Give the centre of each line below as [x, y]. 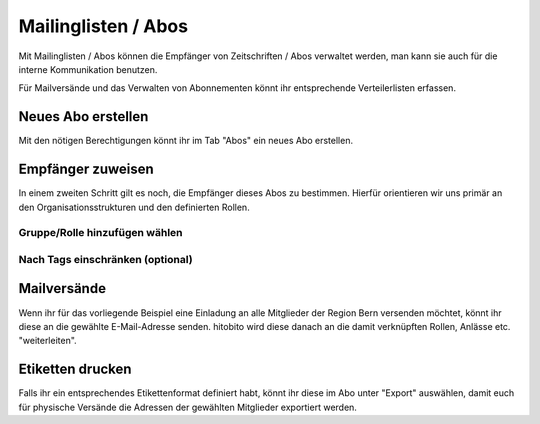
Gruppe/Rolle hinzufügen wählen [101, 233]
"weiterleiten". [47, 341]
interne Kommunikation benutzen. [88, 69]
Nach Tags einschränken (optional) [106, 259]
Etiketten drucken [75, 369]
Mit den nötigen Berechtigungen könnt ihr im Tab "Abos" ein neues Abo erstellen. [186, 141]
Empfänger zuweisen [86, 169]
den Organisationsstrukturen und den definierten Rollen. [134, 207]
